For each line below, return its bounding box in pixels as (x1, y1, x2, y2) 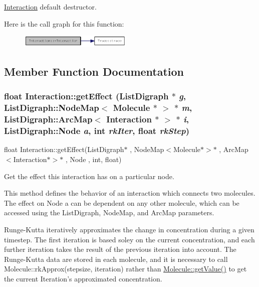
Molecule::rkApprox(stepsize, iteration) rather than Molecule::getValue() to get (4, 263, 247, 274)
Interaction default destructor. (4, 2, 97, 12)
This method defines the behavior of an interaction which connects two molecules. (4, 188, 255, 198)
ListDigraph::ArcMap (4, 113, 93, 125)
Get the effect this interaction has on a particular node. (4, 171, 174, 181)
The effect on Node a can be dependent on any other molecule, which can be (4, 197, 239, 208)
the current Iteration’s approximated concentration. (4, 273, 162, 283)
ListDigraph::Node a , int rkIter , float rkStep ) (4, 124, 189, 137)
